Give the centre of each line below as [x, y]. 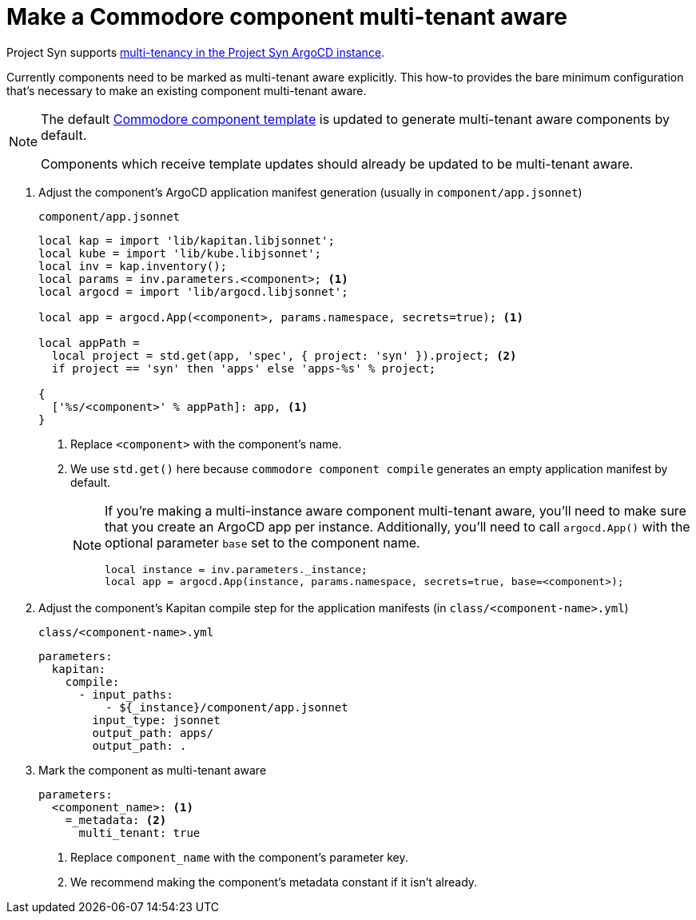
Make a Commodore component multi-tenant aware [287, 17]
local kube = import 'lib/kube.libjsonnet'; [180, 253]
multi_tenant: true [139, 832]
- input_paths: [126, 694]
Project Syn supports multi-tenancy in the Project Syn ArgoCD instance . [196, 52]
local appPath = [89, 343]
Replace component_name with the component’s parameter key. [239, 857]
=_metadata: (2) [116, 820]
